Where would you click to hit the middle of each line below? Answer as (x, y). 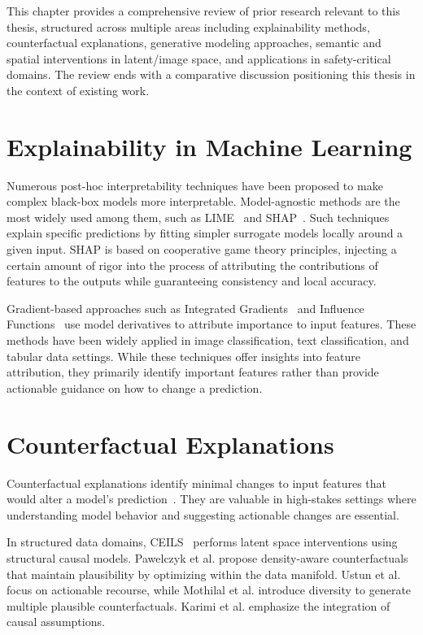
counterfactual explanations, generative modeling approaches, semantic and (194, 43)
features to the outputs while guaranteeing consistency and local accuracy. (192, 281)
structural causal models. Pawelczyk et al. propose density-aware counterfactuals (207, 557)
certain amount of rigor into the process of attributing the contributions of (192, 265)
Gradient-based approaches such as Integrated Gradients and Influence (185, 308)
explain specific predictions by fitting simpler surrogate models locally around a (205, 233)
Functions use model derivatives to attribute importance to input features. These (211, 324)
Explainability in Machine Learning (209, 146)
